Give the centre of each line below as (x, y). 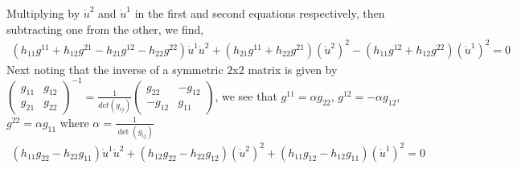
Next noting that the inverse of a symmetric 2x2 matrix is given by (172, 69)
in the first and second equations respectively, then (260, 13)
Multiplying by (43, 13)
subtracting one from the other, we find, (105, 29)
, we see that (246, 95)
